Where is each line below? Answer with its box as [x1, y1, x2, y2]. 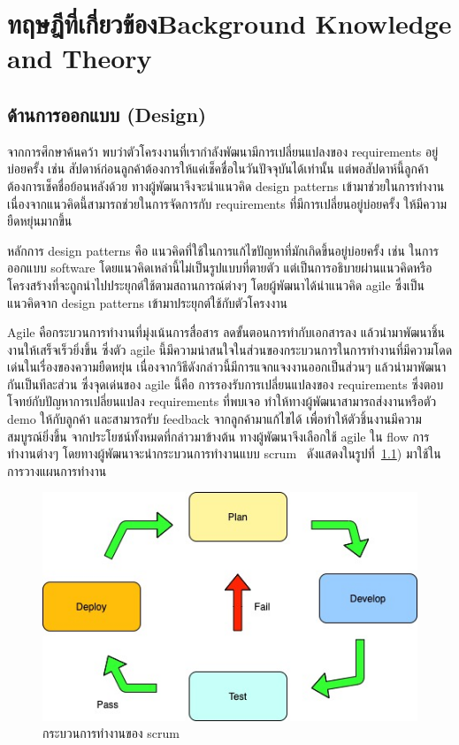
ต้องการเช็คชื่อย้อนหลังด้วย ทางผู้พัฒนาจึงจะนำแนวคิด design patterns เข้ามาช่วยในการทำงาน [7, 176, 445, 195]
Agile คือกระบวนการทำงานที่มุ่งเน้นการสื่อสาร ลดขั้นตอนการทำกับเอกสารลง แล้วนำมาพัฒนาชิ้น [7, 323, 445, 342]
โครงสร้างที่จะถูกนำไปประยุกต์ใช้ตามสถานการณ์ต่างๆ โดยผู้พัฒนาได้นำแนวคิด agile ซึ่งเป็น [7, 275, 425, 294]
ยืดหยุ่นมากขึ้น [7, 211, 73, 230]
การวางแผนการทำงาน [7, 461, 107, 480]
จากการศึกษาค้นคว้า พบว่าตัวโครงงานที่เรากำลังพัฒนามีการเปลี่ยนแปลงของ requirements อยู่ [7, 142, 439, 160]
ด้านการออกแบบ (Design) [7, 100, 207, 127]
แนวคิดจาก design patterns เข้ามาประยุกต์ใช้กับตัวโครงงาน [7, 293, 287, 311]
